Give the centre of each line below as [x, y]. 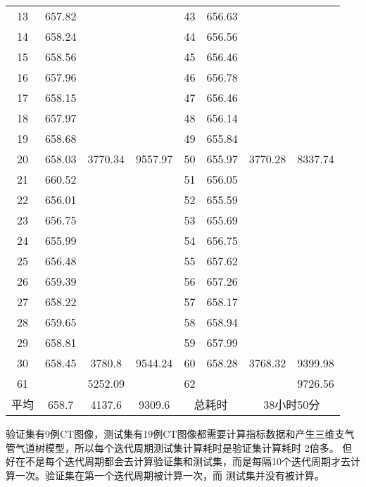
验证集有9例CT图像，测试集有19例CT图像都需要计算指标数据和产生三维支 [175, 434]
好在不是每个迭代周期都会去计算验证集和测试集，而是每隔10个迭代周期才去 [178, 461]
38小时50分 [292, 404]
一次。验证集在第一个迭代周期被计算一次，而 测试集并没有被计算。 [170, 475]
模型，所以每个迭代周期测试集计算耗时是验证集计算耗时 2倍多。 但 [198, 447]
